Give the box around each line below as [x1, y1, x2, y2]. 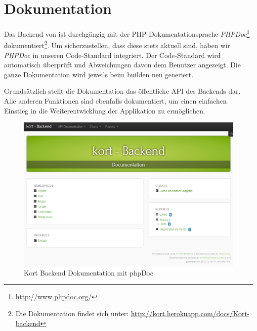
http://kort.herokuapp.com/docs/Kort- [130, 308, 250, 318]
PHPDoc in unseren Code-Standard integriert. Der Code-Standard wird [4, 50, 221, 60]
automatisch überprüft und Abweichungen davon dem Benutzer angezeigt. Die [4, 59, 241, 70]
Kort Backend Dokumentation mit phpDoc [24, 267, 153, 277]
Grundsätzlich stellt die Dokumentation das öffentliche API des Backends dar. [4, 86, 241, 96]
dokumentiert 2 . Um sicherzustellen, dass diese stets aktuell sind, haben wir [4, 39, 230, 51]
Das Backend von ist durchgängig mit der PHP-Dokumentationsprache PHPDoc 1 [4, 27, 250, 39]
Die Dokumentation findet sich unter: [15, 308, 129, 318]
